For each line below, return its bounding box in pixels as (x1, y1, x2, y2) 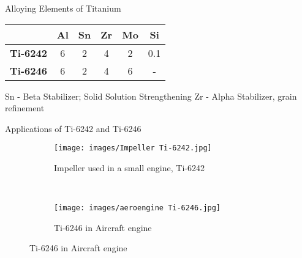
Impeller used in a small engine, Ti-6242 (54, 161, 205, 174)
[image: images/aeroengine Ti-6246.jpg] (54, 204, 221, 213)
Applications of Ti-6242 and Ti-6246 (5, 122, 142, 135)
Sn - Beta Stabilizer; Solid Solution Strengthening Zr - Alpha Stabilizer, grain (5, 89, 297, 102)
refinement (5, 101, 45, 114)
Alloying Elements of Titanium (5, 2, 121, 14)
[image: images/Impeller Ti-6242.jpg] (54, 144, 212, 153)
